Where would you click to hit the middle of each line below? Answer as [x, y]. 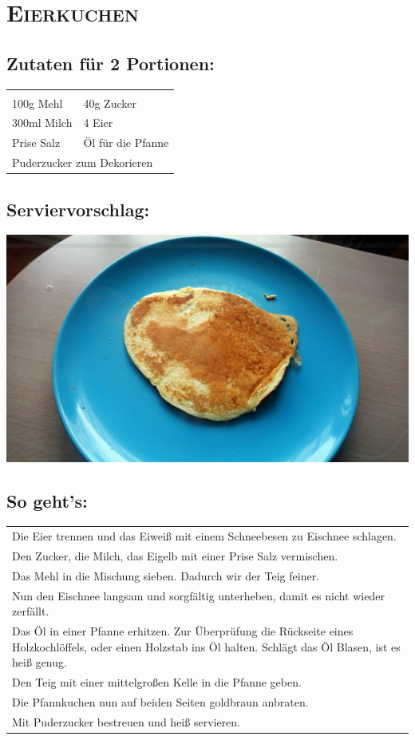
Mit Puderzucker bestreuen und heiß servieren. [126, 721]
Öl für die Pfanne [126, 142]
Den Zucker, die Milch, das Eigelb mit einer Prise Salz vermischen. [175, 556]
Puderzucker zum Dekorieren [83, 162]
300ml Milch [42, 123]
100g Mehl [38, 103]
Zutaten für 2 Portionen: [111, 63]
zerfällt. [31, 611]
